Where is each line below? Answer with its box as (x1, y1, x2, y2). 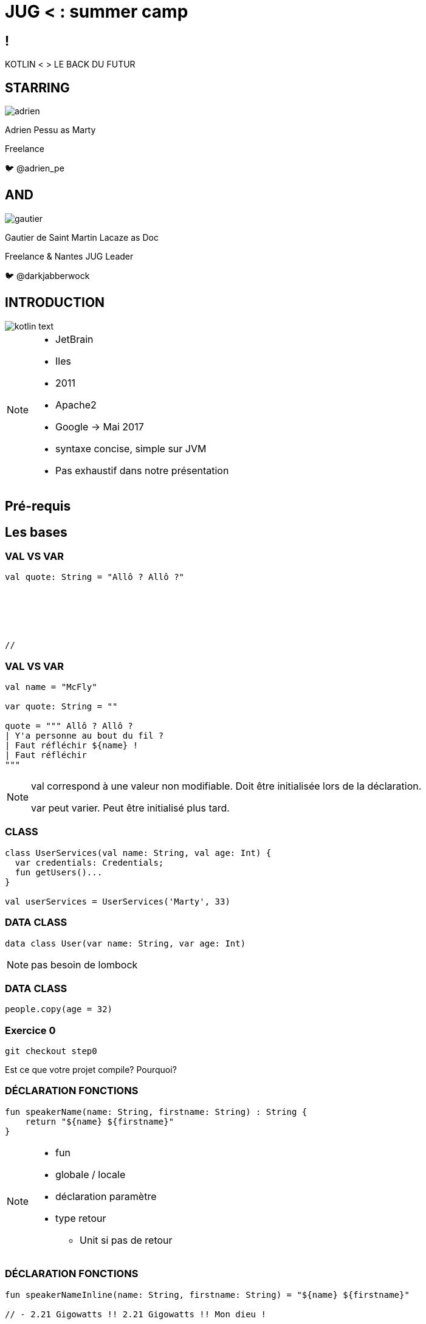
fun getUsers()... (15, 867, 103, 877)
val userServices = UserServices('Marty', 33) (5, 896, 230, 906)
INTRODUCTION (5, 295, 105, 311)
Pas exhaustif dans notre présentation (55, 464, 229, 477)
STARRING (5, 80, 70, 95)
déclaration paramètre (55, 1190, 157, 1202)
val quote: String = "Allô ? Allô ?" (5, 572, 185, 582)
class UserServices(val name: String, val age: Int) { (5, 847, 272, 858)
